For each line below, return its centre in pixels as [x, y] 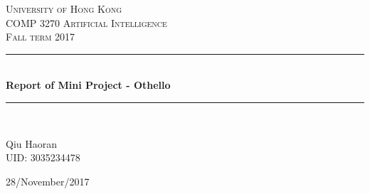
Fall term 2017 [41, 37]
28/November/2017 [48, 181]
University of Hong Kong [64, 9]
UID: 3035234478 [43, 157]
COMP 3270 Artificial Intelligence [86, 22]
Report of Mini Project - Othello [88, 85]
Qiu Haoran [32, 143]
